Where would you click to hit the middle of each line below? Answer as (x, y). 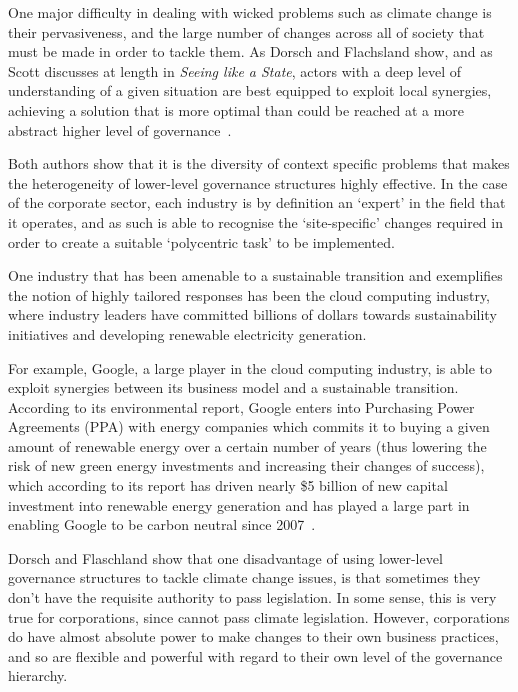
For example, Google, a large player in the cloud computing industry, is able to (250, 367)
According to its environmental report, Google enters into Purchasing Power (241, 406)
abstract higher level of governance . (120, 129)
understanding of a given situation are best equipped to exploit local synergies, (250, 90)
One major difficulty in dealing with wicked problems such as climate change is (250, 12)
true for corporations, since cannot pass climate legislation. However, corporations (259, 616)
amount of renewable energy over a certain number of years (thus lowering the (247, 445)
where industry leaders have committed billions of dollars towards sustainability (252, 314)
